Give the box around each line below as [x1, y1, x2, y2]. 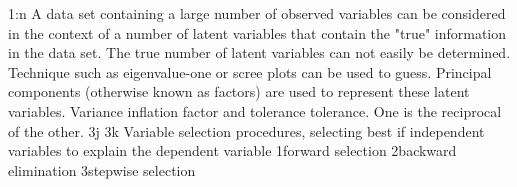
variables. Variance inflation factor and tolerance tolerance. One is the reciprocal [8, 100, 502, 121]
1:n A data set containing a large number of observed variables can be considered [8, 3, 506, 23]
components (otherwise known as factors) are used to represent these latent [8, 81, 470, 102]
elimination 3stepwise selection [8, 159, 196, 180]
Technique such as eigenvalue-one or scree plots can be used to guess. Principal [8, 61, 492, 82]
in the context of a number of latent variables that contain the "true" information [8, 22, 507, 43]
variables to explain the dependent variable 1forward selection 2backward [8, 140, 457, 161]
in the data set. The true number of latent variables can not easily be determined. [8, 42, 511, 63]
